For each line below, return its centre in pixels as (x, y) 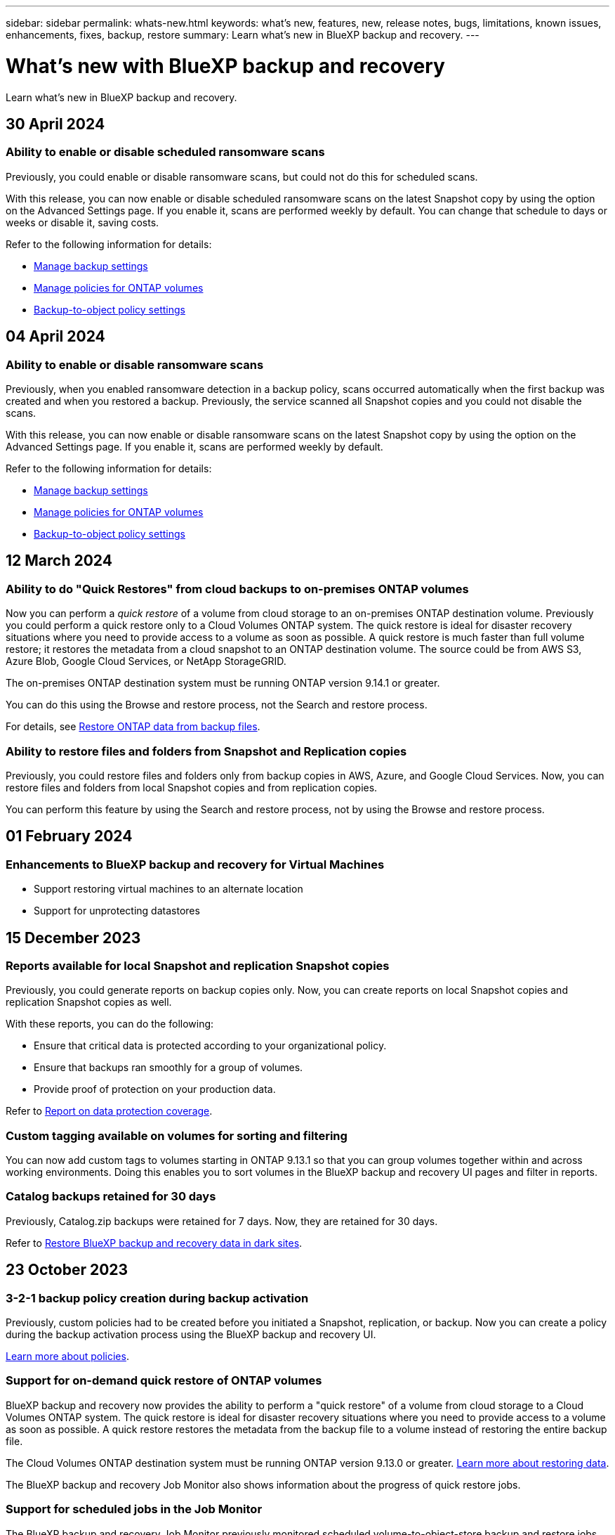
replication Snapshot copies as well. (89, 1002)
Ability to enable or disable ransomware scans (135, 364)
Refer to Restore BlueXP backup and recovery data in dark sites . (154, 1243)
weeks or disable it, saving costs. (82, 222)
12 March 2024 (59, 561)
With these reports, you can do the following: (110, 1024)
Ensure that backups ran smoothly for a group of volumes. (168, 1068)
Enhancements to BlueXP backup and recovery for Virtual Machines (195, 864)
